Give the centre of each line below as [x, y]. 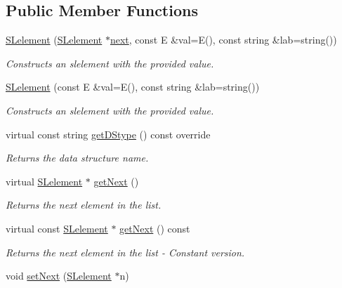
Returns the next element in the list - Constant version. [125, 252]
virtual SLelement [44, 181]
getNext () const [155, 228]
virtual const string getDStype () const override [108, 134]
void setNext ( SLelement [59, 276]
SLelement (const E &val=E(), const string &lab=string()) [133, 87]
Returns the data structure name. [77, 158]
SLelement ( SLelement [54, 40]
